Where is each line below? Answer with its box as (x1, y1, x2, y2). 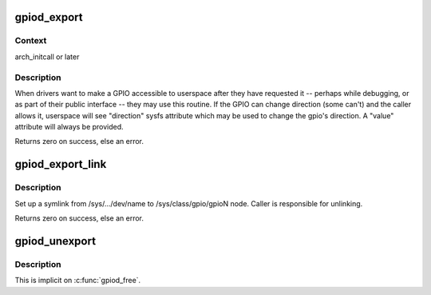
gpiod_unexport (14, 234, 96, 248)
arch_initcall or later (14, 52, 80, 62)
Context (14, 35, 47, 46)
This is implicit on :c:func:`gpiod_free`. (14, 276, 141, 285)
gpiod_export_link (14, 157, 107, 171)
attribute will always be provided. (14, 122, 124, 132)
